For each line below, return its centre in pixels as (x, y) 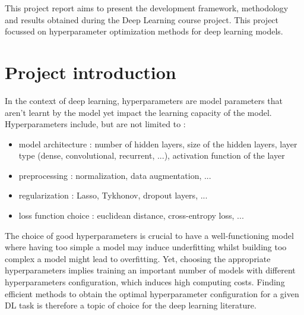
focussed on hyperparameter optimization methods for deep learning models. (144, 31)
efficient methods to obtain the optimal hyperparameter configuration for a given (152, 293)
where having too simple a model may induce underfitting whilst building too (146, 247)
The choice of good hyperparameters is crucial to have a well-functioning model (149, 235)
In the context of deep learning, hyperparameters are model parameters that (144, 100)
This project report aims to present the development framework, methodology (147, 8)
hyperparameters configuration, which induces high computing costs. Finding (145, 282)
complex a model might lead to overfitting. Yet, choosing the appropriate (138, 258)
